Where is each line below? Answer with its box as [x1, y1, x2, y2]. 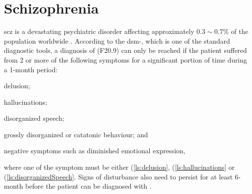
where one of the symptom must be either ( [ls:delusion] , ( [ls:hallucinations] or [4, 162, 235, 172]
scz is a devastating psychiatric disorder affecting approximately [4, 26, 195, 36]
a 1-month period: [4, 64, 58, 74]
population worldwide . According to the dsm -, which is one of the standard [4, 35, 230, 46]
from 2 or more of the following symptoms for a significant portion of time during [4, 54, 247, 65]
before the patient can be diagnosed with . [25, 181, 152, 191]
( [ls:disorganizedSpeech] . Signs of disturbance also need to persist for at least [4, 171, 233, 181]
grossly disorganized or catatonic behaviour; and [4, 129, 148, 139]
